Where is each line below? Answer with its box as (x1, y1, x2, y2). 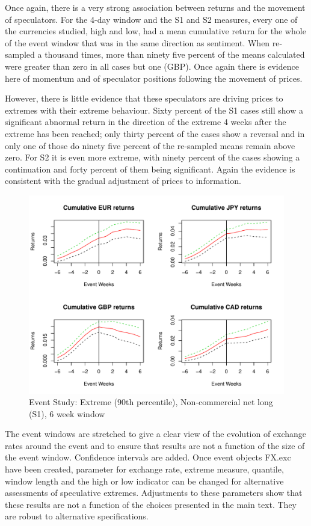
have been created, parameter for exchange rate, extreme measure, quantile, (5, 463, 284, 476)
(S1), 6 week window (29, 407, 105, 420)
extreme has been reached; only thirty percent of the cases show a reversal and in (5, 127, 305, 139)
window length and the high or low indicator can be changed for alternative (5, 474, 284, 487)
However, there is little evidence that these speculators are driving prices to (5, 92, 283, 105)
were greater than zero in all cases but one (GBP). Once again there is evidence (5, 60, 299, 72)
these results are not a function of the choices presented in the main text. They (5, 498, 297, 510)
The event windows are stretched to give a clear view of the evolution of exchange (5, 427, 307, 440)
